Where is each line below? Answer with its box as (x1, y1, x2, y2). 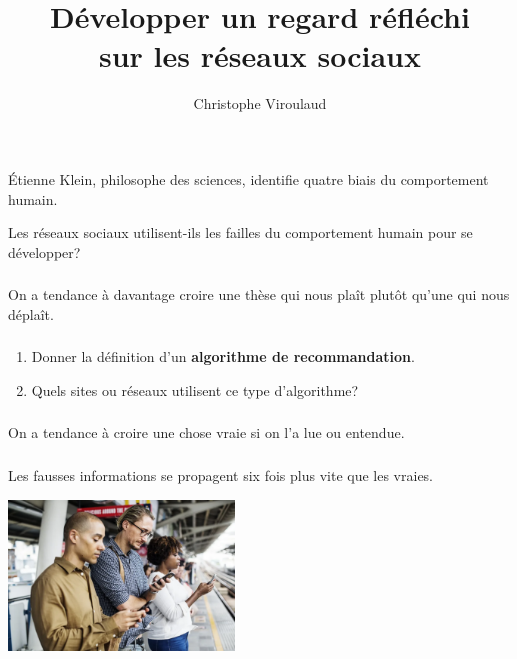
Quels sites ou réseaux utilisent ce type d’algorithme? (31, 379, 359, 400)
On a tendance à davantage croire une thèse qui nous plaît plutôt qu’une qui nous (8, 284, 510, 305)
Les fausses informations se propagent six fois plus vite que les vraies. (8, 464, 434, 485)
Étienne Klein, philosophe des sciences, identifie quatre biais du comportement (8, 168, 489, 189)
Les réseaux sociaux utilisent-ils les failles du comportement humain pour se (8, 222, 473, 243)
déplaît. (8, 303, 54, 324)
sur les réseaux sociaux (99, 35, 421, 76)
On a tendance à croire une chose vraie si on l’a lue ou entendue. (8, 422, 405, 443)
